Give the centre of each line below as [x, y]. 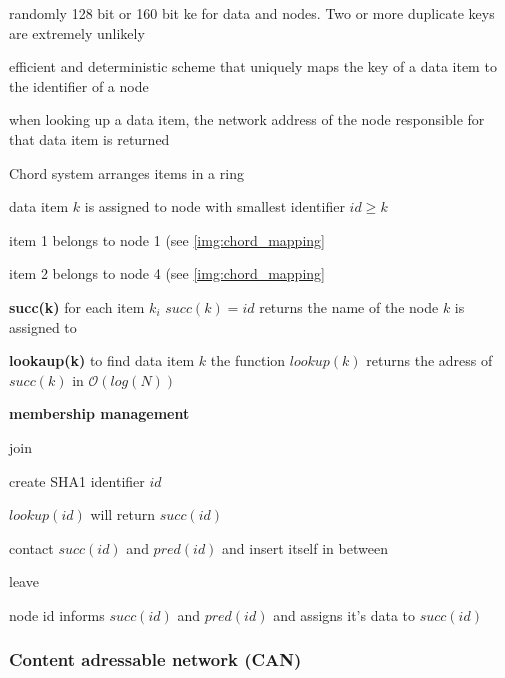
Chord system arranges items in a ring [126, 172]
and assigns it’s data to [344, 614]
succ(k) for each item [77, 306]
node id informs [57, 614]
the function [248, 360]
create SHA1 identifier [77, 480]
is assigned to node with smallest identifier [214, 206]
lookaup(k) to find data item [102, 360]
